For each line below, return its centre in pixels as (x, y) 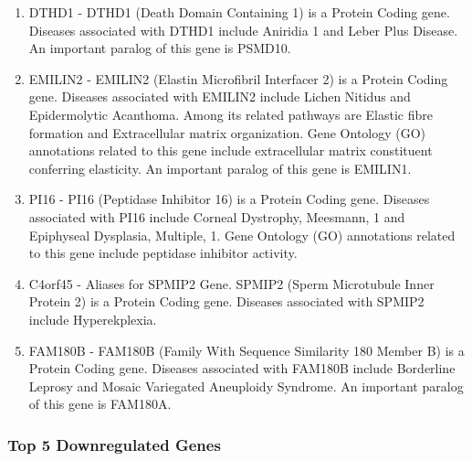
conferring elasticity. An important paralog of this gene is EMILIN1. (220, 168)
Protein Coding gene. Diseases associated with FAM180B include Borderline (242, 368)
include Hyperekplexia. (93, 319)
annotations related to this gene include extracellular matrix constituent (231, 150)
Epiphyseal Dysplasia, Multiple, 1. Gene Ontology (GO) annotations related (242, 235)
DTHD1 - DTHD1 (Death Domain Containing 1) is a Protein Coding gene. (239, 12)
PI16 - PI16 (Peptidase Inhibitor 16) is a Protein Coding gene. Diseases (229, 199)
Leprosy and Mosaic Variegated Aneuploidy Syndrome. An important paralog (246, 386)
